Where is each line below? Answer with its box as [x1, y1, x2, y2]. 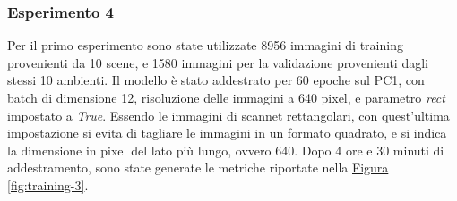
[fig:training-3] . [7, 175, 89, 194]
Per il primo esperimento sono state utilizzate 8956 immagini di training [7, 36, 403, 54]
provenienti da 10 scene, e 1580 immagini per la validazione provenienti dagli [7, 53, 428, 71]
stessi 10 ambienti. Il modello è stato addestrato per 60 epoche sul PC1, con [7, 71, 425, 89]
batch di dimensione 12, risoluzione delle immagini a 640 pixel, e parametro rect [7, 88, 445, 106]
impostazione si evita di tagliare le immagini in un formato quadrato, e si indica [7, 123, 447, 142]
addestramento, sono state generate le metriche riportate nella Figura [7, 158, 389, 177]
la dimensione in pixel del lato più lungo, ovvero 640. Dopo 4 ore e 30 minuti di [7, 140, 444, 159]
